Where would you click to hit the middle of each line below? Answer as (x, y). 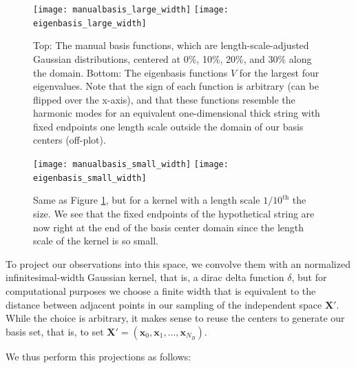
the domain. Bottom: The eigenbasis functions (130, 72)
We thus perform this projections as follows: (98, 356)
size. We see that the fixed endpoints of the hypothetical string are (174, 213)
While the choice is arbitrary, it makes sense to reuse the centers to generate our (175, 318)
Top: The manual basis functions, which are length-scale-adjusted (171, 45)
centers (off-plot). (70, 140)
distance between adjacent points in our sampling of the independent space (164, 304)
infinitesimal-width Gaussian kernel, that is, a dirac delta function (145, 277)
